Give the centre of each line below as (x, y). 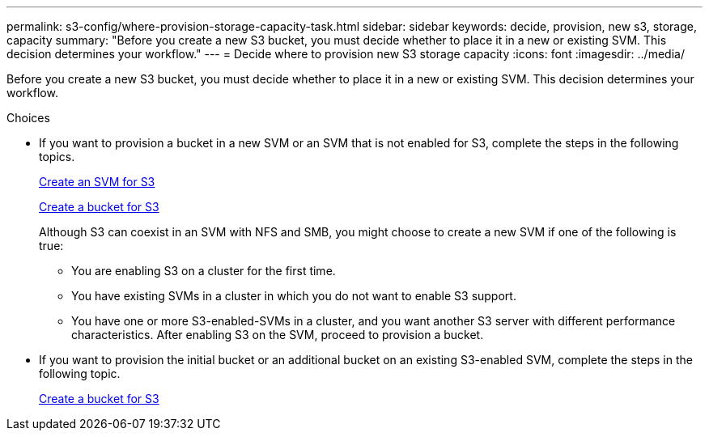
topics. (57, 157)
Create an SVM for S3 (97, 182)
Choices (28, 118)
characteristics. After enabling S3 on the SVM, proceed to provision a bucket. (278, 335)
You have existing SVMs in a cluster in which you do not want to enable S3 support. (294, 296)
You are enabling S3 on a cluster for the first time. (204, 271)
